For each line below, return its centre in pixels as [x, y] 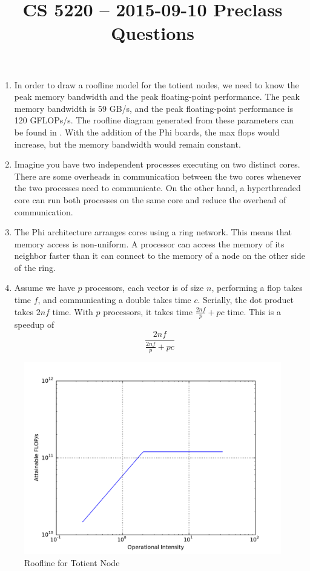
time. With [73, 311]
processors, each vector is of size [144, 288]
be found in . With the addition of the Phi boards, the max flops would [147, 132]
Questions [153, 33]
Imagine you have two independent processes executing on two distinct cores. [157, 164]
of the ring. [35, 267]
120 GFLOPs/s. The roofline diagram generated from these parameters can [154, 120]
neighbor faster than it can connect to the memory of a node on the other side [160, 256]
